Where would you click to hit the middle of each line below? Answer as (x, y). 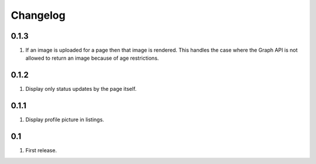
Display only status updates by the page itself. (81, 89)
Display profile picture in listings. (65, 119)
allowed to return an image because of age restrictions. (92, 58)
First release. (41, 151)
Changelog (38, 15)
